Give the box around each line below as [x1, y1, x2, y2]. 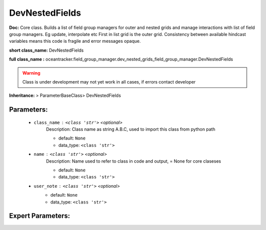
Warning [22, 70, 40, 76]
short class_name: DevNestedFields [9, 47, 84, 53]
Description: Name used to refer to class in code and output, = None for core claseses [46, 158, 221, 164]
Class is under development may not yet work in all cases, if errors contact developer [22, 79, 196, 85]
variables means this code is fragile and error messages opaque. [9, 38, 141, 44]
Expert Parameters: [9, 212, 70, 220]
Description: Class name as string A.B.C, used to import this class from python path [46, 126, 215, 132]
